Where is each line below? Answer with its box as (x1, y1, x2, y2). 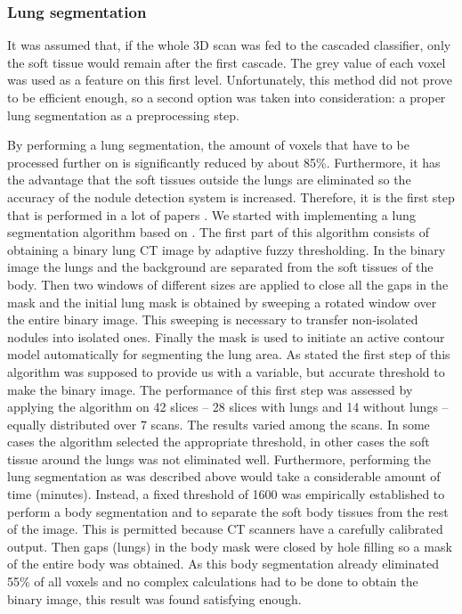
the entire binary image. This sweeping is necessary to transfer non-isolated (7, 310, 418, 329)
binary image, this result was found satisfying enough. (7, 589, 302, 608)
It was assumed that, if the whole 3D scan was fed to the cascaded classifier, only (7, 36, 451, 54)
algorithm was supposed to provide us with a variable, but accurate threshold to (7, 362, 445, 381)
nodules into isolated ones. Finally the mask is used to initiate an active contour (7, 327, 445, 346)
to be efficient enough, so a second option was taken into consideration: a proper (7, 88, 446, 106)
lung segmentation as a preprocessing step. (7, 105, 240, 124)
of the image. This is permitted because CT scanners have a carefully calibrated (7, 520, 443, 538)
